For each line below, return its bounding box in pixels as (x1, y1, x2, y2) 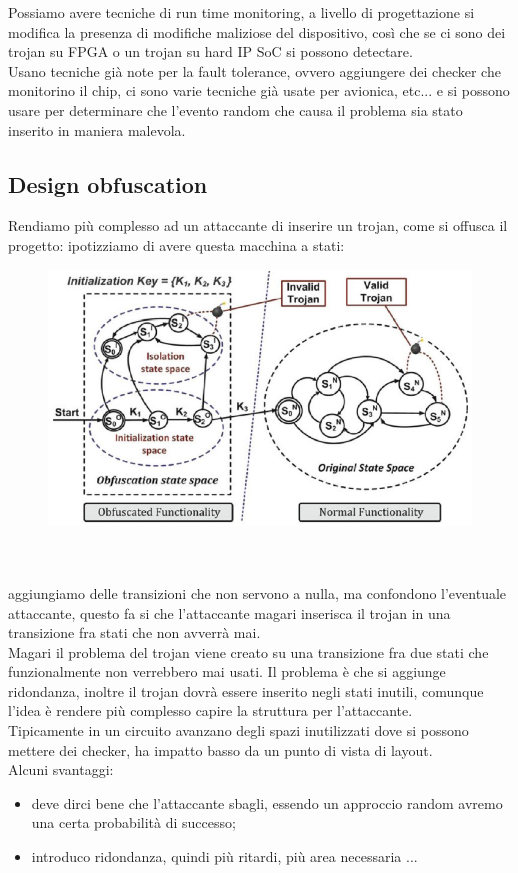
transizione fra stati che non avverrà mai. (8, 622, 261, 643)
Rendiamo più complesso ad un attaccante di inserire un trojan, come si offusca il (8, 215, 508, 236)
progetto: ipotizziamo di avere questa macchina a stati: (8, 234, 345, 255)
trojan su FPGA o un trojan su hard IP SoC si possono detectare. (8, 41, 413, 62)
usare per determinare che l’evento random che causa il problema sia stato (8, 99, 463, 120)
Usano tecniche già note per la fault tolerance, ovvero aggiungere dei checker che (8, 60, 501, 81)
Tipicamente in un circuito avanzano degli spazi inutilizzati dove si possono (8, 720, 469, 741)
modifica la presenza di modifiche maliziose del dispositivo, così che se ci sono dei (8, 21, 506, 42)
